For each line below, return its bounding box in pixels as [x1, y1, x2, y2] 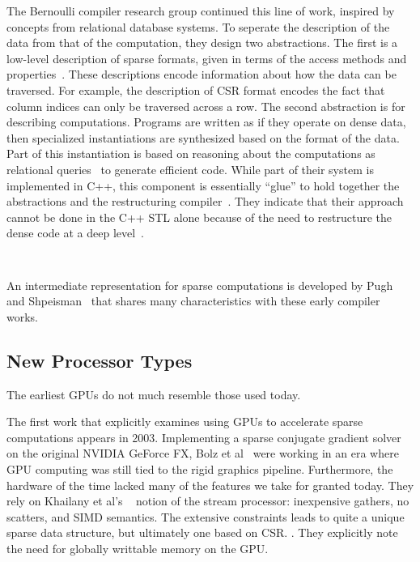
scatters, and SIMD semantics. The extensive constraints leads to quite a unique [6, 508, 405, 525]
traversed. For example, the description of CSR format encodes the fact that [6, 81, 385, 98]
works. [6, 308, 39, 325]
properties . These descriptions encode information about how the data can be [6, 66, 397, 83]
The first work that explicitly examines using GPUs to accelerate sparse [6, 413, 363, 430]
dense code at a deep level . [6, 224, 145, 241]
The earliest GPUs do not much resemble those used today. [6, 385, 301, 402]
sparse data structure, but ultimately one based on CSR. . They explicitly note [6, 524, 398, 541]
